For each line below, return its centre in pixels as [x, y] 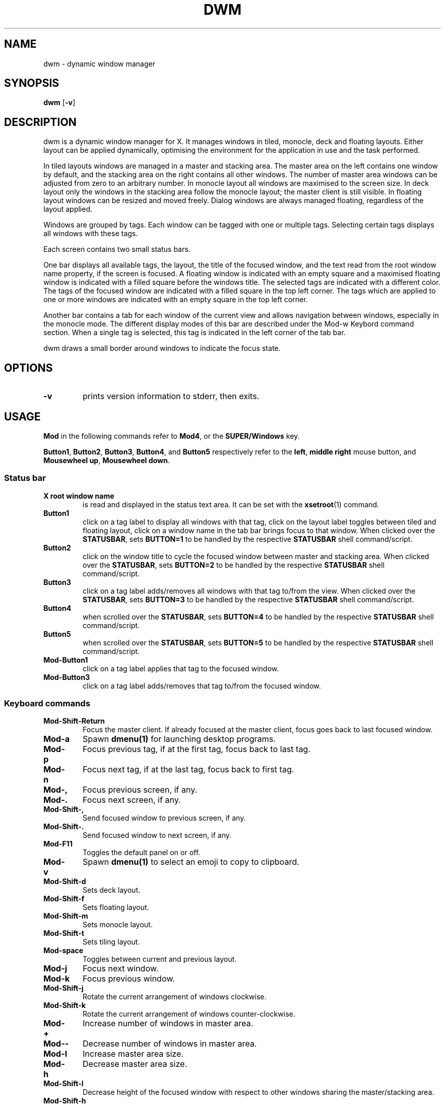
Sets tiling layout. [111, 942]
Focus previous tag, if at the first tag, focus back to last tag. [197, 749]
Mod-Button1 [66, 660]
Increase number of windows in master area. [168, 1023]
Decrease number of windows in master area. [170, 1044]
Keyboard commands [47, 704]
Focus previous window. [129, 979]
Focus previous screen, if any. [140, 790]
